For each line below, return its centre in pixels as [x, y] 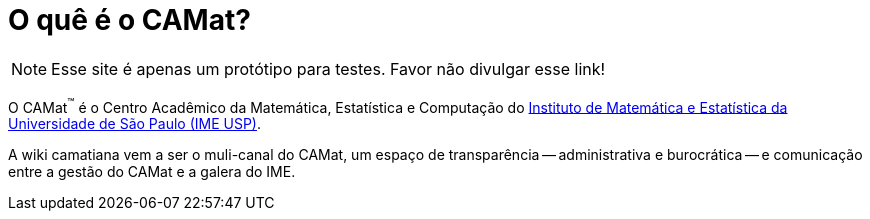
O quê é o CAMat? [129, 20]
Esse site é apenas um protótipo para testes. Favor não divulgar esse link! [328, 68]
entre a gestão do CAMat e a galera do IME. [152, 172]
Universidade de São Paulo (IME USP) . [135, 124]
